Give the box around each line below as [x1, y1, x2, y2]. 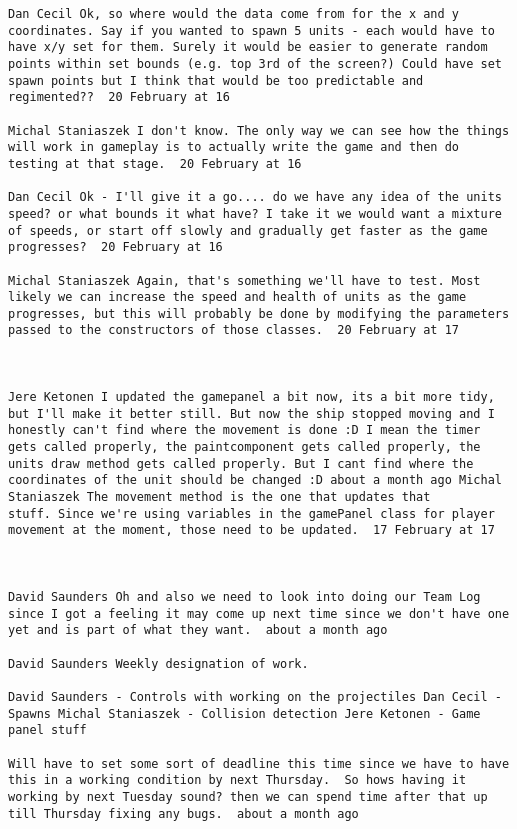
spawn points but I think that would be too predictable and [8, 73, 424, 88]
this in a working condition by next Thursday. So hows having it [8, 773, 467, 788]
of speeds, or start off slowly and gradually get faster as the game [8, 223, 488, 238]
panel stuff [8, 723, 87, 738]
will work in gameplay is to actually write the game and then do [8, 140, 460, 155]
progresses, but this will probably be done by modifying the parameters [8, 306, 510, 321]
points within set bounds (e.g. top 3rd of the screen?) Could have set [8, 56, 502, 71]
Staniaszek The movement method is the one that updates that [8, 490, 431, 505]
